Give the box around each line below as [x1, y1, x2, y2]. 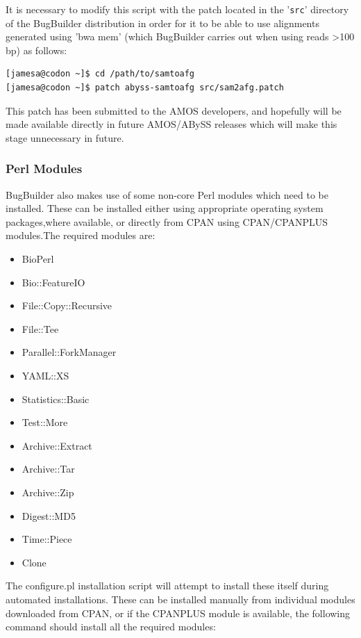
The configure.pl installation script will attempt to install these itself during [6, 578, 329, 593]
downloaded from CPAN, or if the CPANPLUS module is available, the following [6, 605, 351, 620]
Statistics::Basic [22, 391, 90, 406]
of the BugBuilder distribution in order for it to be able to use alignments [6, 15, 319, 30]
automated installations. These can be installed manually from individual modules [6, 591, 355, 606]
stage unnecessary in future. [6, 130, 124, 145]
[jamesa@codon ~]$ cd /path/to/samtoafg [6, 69, 195, 79]
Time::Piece [22, 532, 72, 546]
